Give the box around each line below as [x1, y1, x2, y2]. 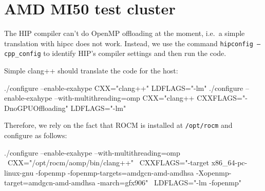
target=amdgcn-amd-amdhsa [4, 177, 96, 188]
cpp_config [4, 50, 41, 58]
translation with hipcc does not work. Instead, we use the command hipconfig [4, 37, 253, 48]
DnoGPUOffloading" [4, 102, 68, 113]
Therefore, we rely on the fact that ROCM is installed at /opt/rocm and [4, 120, 233, 130]
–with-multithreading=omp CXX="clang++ [54, 92, 195, 103]
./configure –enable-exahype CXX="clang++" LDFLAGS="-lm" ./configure [4, 82, 243, 93]
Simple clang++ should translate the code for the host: [4, 65, 178, 76]
